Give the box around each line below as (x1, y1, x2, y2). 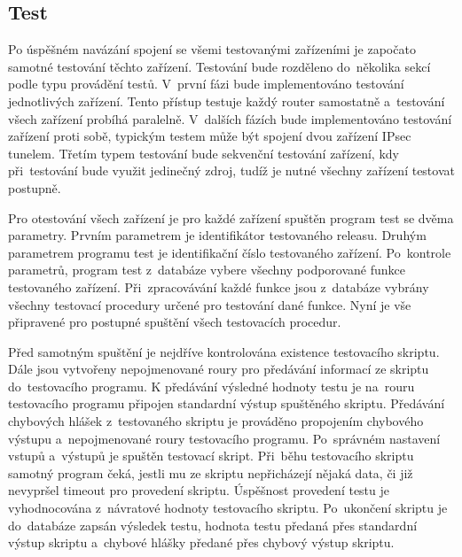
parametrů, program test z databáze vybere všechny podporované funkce (8, 260, 406, 279)
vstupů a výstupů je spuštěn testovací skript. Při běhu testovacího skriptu (8, 446, 414, 465)
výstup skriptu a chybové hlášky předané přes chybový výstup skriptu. (8, 533, 395, 552)
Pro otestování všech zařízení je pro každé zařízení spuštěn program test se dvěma (8, 208, 454, 227)
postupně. (8, 178, 61, 197)
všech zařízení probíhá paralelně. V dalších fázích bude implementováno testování (8, 109, 452, 128)
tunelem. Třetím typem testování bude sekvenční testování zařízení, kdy (8, 143, 399, 162)
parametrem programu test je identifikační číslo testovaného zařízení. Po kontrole (8, 243, 451, 261)
